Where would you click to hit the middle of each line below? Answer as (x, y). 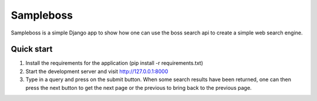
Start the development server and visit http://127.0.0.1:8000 (97, 71)
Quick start (32, 49)
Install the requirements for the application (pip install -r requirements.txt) (114, 63)
